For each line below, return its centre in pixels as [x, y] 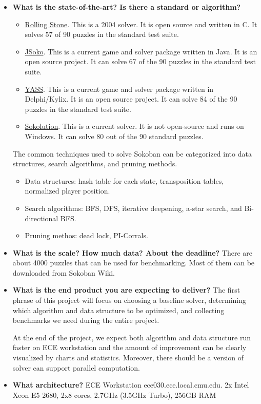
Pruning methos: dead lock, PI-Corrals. [86, 235]
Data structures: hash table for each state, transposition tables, [124, 180]
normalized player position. [67, 191]
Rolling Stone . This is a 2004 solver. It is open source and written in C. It [141, 24]
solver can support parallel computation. [76, 367]
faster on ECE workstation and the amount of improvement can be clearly [129, 347]
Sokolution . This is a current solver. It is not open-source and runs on [134, 126]
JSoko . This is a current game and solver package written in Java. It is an [141, 51]
